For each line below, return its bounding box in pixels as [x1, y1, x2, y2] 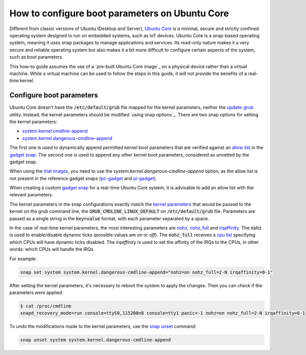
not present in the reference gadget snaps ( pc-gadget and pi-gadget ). [9, 175, 158, 181]
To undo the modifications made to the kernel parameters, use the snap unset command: [9, 323, 196, 329]
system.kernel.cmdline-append [22, 128, 88, 134]
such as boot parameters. [9, 54, 64, 60]
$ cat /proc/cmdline [20, 303, 71, 309]
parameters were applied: [9, 289, 64, 295]
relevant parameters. [9, 192, 54, 198]
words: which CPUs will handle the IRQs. [9, 246, 95, 252]
